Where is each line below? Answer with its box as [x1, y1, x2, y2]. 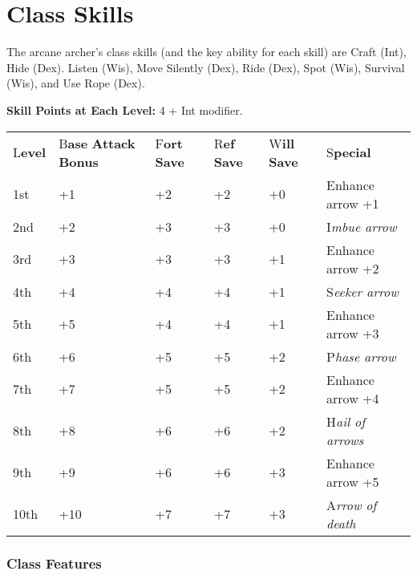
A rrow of [326, 495, 377, 514]
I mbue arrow [326, 217, 397, 236]
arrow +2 [326, 258, 379, 277]
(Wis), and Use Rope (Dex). [6, 75, 145, 91]
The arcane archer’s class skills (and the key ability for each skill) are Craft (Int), [6, 43, 407, 60]
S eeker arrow [326, 281, 399, 301]
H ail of [326, 411, 366, 431]
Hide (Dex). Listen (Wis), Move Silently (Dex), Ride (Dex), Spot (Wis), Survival [6, 59, 405, 75]
